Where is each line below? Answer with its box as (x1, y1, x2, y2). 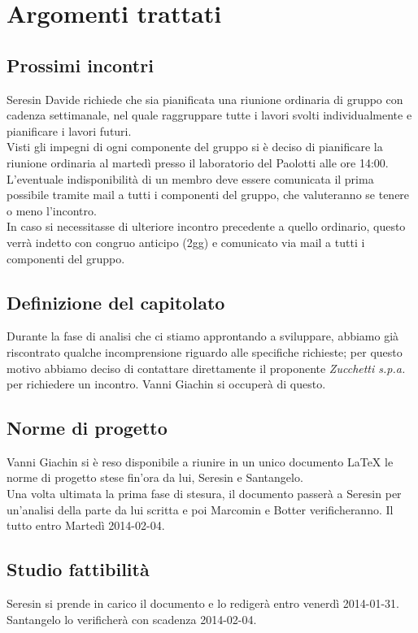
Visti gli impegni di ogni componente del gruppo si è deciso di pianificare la (7, 138, 383, 155)
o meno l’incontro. (7, 202, 97, 219)
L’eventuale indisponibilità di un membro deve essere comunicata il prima (7, 170, 374, 187)
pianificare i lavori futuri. (7, 122, 132, 139)
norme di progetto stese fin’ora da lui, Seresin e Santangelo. (7, 469, 303, 486)
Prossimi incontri (7, 52, 154, 77)
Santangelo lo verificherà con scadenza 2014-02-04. (7, 610, 257, 627)
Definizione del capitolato (7, 289, 225, 314)
